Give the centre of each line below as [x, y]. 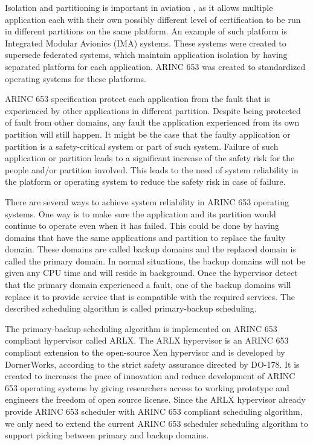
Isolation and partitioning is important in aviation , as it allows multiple [139, 7]
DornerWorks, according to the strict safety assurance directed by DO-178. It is [152, 364]
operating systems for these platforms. [76, 78]
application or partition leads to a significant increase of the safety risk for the [150, 158]
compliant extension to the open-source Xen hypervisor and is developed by [145, 352]
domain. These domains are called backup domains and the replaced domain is [150, 249]
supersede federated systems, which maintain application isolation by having [146, 55]
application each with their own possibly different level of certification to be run [153, 19]
